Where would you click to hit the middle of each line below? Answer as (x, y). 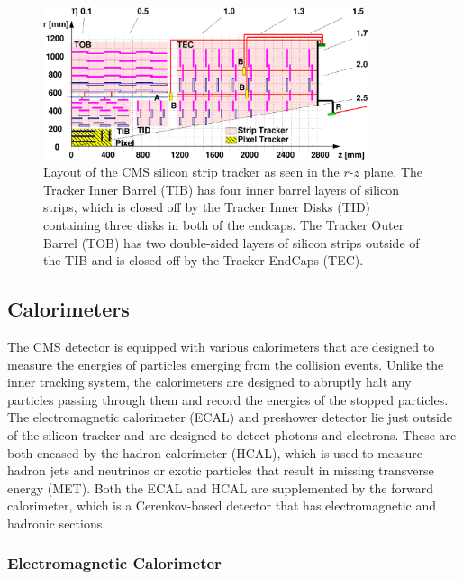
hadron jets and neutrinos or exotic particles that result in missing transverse (221, 470)
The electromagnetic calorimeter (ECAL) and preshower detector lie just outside (230, 417)
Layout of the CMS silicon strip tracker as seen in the (191, 172)
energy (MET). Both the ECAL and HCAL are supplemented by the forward (220, 487)
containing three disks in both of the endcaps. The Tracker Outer (224, 224)
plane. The (393, 172)
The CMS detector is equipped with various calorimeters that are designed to (221, 346)
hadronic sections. (57, 523)
